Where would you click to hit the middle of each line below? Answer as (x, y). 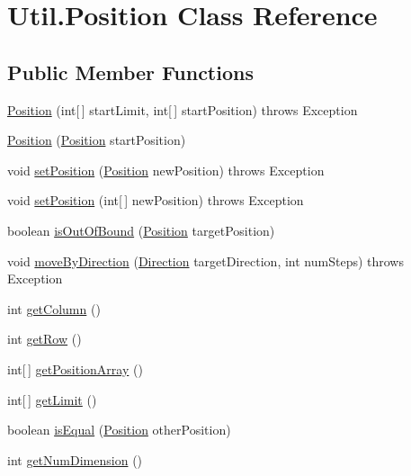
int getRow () (45, 339)
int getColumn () (54, 308)
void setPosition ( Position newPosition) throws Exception (166, 170)
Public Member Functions (130, 72)
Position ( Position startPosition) (97, 140)
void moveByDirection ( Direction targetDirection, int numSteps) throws (205, 260)
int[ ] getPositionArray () (75, 368)
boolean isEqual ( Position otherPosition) (119, 430)
